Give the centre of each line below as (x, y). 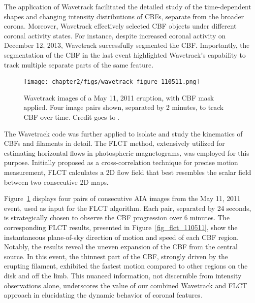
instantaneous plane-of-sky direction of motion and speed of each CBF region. (121, 237)
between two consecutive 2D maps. (56, 182)
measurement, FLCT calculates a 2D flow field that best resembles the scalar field (127, 172)
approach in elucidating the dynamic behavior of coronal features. (103, 295)
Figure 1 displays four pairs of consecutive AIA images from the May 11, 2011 (122, 198)
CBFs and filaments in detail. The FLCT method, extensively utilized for (114, 143)
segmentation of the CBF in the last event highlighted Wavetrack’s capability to (125, 54)
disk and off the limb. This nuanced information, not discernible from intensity (123, 275)
